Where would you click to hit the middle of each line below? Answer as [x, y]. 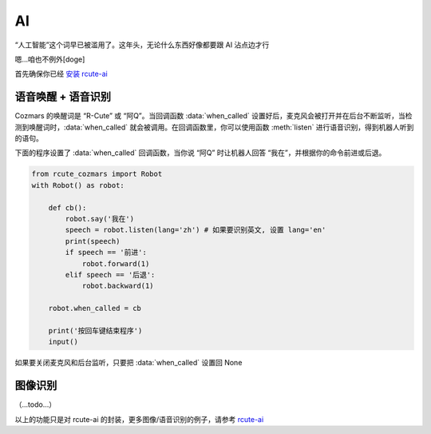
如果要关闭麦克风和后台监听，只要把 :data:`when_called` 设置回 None [129, 363]
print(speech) [93, 241]
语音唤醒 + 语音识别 [63, 97]
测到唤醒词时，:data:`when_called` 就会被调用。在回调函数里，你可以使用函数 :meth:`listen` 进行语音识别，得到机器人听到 [214, 127]
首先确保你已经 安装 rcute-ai [61, 74]
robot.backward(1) [118, 286]
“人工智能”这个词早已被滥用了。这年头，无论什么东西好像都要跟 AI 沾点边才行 [142, 45]
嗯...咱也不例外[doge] [50, 59]
